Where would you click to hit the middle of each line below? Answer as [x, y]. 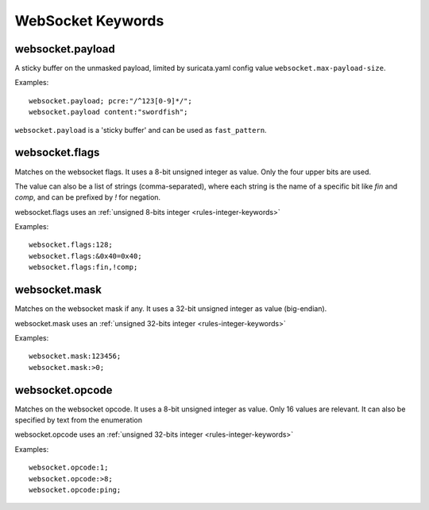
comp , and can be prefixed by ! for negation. [88, 197]
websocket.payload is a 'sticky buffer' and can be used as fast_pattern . [141, 130]
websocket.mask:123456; [75, 356]
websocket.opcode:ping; [75, 490]
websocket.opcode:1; [69, 468]
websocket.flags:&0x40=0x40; [85, 256]
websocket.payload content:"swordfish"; [108, 112]
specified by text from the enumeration [79, 420]
